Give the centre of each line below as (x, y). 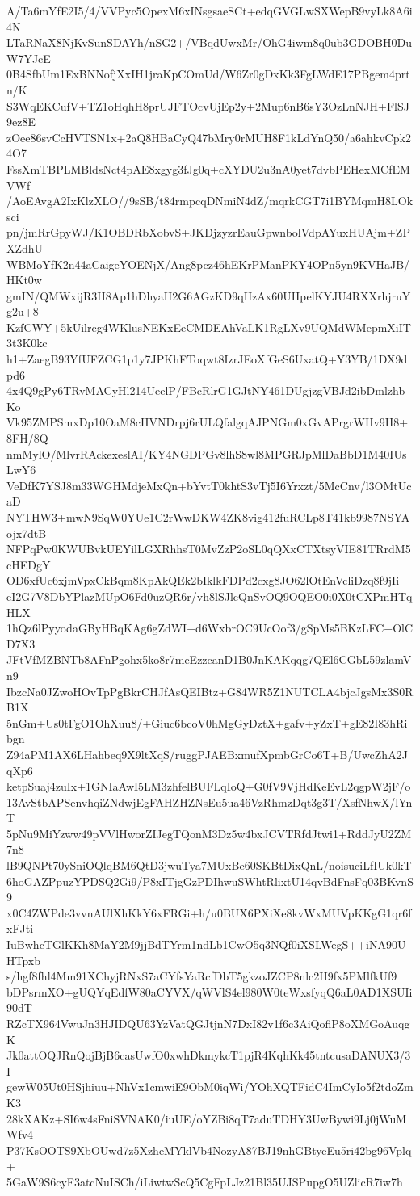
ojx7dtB (27, 533)
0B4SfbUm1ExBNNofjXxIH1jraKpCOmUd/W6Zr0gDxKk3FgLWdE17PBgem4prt (208, 74)
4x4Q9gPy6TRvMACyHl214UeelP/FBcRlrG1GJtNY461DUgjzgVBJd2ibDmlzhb (206, 390)
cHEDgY (29, 564)
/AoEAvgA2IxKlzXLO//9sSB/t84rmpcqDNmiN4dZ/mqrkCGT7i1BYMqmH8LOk (210, 201)
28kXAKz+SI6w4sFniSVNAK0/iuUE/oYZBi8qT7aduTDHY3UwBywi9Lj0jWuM (207, 1118)
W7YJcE (29, 58)
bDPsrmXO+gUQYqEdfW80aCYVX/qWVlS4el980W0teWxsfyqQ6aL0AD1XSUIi (210, 991)
